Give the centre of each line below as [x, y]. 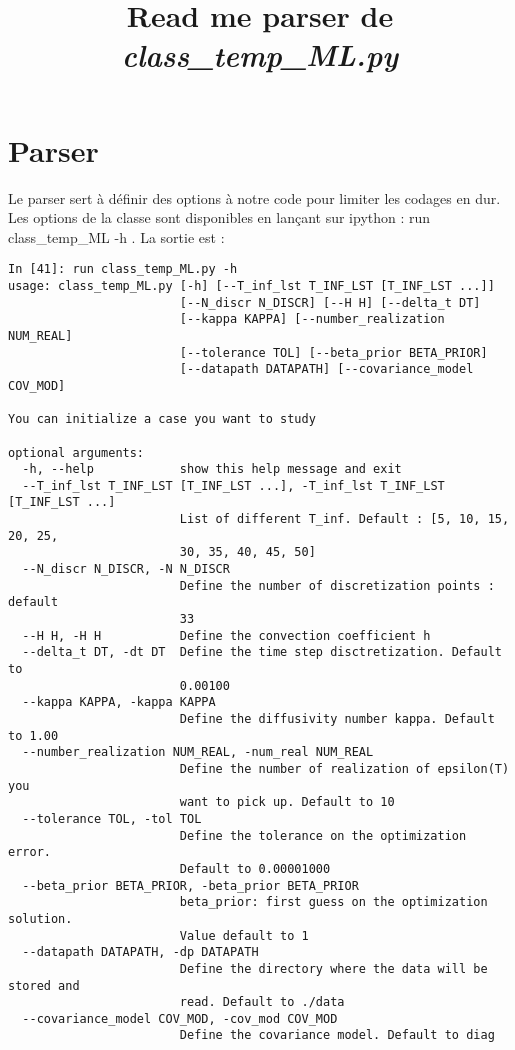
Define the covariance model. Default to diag [337, 1035]
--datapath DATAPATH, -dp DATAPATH [140, 952]
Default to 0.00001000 [255, 868]
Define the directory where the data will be [333, 968]
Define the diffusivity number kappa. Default [337, 719]
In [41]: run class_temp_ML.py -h [123, 269]
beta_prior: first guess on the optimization [333, 902]
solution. [40, 918]
